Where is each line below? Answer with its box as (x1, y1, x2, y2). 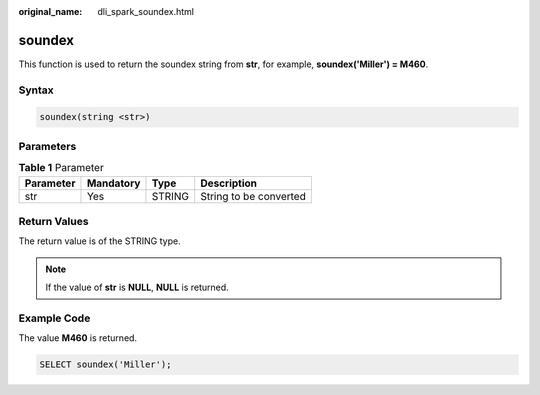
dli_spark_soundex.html (97, 6, 195, 17)
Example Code (18, 311, 91, 325)
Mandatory (86, 176, 141, 190)
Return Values (18, 214, 89, 228)
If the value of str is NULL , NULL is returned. (45, 281, 229, 294)
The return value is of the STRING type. (18, 235, 181, 247)
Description (200, 176, 258, 190)
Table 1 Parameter (18, 161, 104, 175)
